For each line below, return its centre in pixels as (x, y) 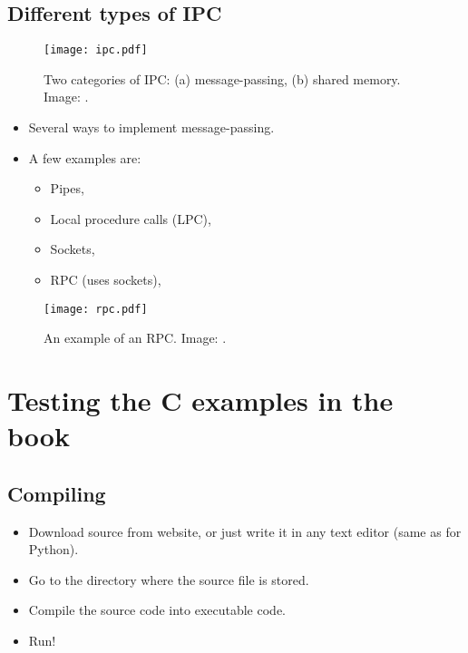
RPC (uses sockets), (106, 280)
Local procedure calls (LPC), (131, 218)
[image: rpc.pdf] (96, 309)
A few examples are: (85, 157)
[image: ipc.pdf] (96, 50)
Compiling (57, 493)
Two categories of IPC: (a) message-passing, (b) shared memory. (222, 78)
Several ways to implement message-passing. (151, 127)
